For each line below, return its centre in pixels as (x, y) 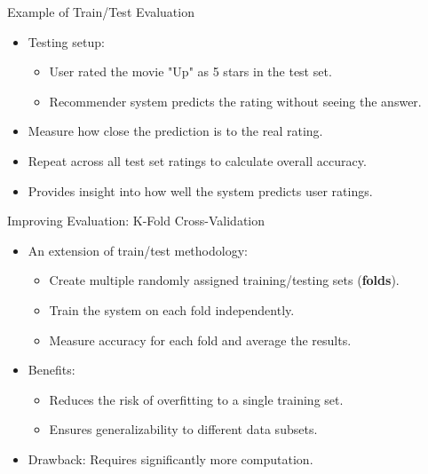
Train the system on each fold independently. (172, 309)
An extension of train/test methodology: (138, 250)
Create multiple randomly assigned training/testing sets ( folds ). (224, 280)
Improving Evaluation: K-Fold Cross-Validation (136, 221)
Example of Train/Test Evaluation (101, 12)
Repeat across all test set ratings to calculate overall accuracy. (197, 160)
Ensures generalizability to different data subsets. (183, 429)
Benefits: (52, 370)
